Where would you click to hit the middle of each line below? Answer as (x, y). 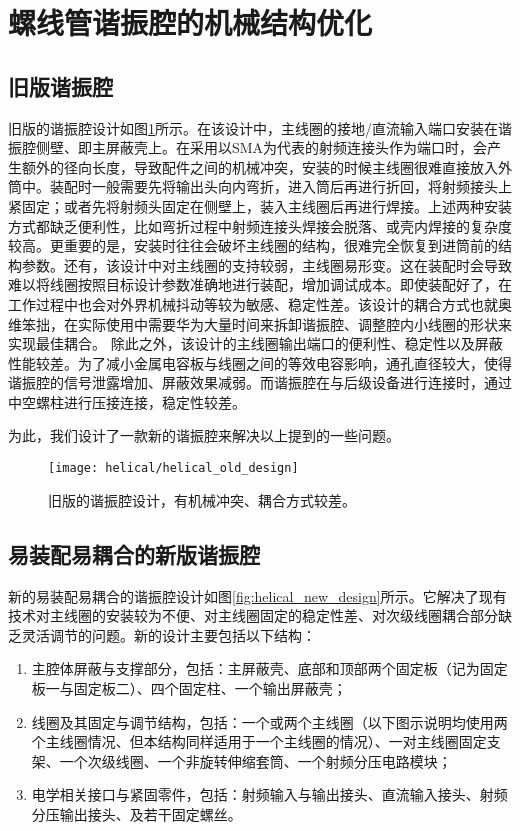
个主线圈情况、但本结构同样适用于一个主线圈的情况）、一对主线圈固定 (259, 741)
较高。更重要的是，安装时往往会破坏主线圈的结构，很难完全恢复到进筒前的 (253, 245)
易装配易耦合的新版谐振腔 (134, 553)
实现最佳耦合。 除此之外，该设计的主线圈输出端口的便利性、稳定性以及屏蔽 (255, 343)
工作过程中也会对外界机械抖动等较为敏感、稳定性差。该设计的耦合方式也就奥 (260, 303)
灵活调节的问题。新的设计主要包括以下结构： (168, 634)
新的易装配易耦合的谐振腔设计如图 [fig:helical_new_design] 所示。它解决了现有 (257, 595)
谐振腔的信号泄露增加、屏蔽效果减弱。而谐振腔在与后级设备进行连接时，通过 (260, 382)
